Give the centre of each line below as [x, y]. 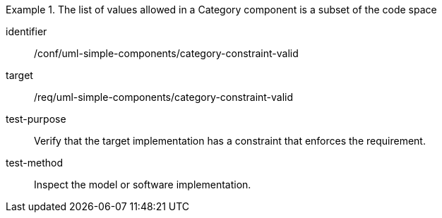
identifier [26, 31]
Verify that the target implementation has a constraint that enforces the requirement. [230, 141]
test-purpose [36, 119]
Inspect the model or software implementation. [143, 184]
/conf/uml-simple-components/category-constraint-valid [166, 53]
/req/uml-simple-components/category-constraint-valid [164, 97]
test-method [34, 163]
